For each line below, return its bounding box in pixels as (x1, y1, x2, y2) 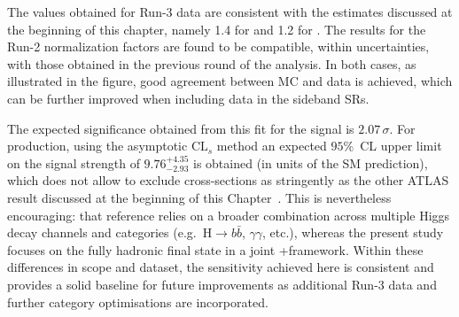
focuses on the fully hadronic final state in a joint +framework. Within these (7, 240, 424, 259)
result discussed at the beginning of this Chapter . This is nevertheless (7, 188, 392, 206)
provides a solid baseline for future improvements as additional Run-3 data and (7, 274, 437, 293)
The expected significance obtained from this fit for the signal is (7, 119, 354, 137)
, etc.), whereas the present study (262, 223, 444, 242)
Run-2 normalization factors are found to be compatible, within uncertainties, (7, 37, 430, 56)
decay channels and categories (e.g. (7, 223, 197, 242)
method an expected (216, 136, 327, 155)
